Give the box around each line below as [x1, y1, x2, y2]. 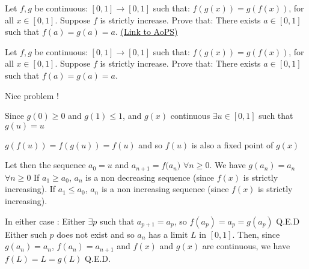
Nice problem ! [5, 89, 59, 101]
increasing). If [5, 183, 56, 195]
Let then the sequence [5, 159, 86, 171]
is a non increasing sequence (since [101, 183, 229, 195]
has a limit [148, 228, 188, 240]
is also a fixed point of [191, 138, 274, 151]
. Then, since [232, 228, 280, 240]
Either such [5, 228, 47, 240]
